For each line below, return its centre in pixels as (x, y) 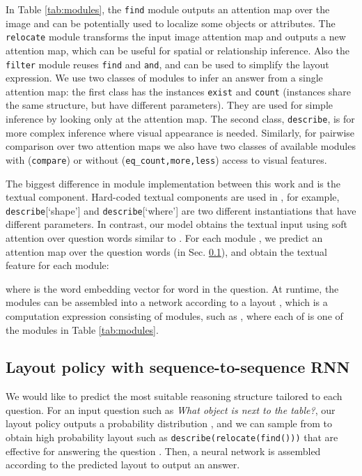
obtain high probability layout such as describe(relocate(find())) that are (172, 437)
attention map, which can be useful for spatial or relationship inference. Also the (178, 50)
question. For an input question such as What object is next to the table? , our (171, 409)
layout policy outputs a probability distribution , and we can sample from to (169, 423)
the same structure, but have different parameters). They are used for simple (170, 105)
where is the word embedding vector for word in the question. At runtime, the (172, 288)
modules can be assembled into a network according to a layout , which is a (167, 302)
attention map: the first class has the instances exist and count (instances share (178, 91)
